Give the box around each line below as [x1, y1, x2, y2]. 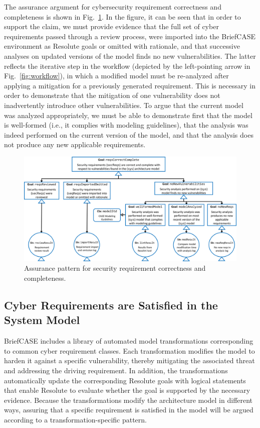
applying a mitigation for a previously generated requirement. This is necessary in [4, 80, 255, 90]
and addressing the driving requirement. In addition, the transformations [4, 365, 228, 375]
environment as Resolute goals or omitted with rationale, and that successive [4, 41, 240, 51]
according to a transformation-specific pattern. [4, 414, 147, 424]
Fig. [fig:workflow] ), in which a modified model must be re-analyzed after [4, 70, 229, 81]
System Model [4, 312, 80, 328]
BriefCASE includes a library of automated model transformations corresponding [4, 336, 253, 346]
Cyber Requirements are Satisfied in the [4, 297, 218, 312]
